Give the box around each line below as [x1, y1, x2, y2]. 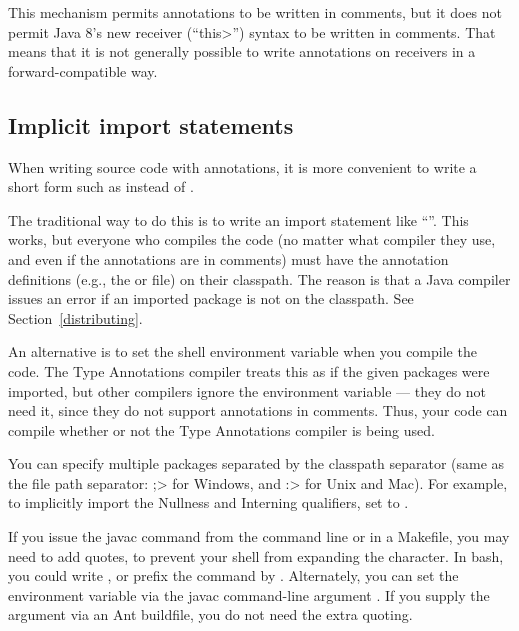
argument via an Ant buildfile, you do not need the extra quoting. [8, 604, 413, 625]
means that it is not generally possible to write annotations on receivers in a [8, 41, 476, 62]
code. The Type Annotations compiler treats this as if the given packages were [8, 360, 490, 381]
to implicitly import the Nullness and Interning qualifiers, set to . [8, 492, 409, 513]
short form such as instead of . [8, 176, 194, 197]
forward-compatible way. [8, 60, 158, 81]
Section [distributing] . [8, 307, 143, 328]
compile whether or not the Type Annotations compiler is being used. [8, 419, 435, 440]
